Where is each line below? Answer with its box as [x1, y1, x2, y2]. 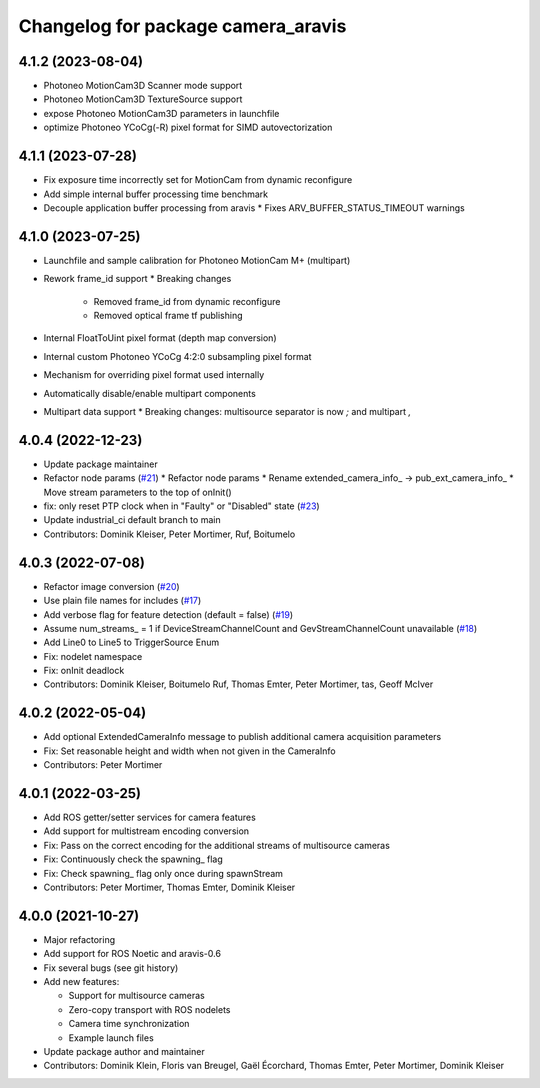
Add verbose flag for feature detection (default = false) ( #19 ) [43, 608, 294, 620]
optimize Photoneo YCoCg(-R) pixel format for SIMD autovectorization [43, 121, 333, 134]
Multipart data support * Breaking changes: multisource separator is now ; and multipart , [43, 405, 412, 417]
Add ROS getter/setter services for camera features [43, 811, 257, 824]
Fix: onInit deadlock [43, 665, 125, 677]
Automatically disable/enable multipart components [43, 387, 257, 399]
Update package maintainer [43, 458, 159, 470]
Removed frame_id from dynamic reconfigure [93, 295, 281, 307]
